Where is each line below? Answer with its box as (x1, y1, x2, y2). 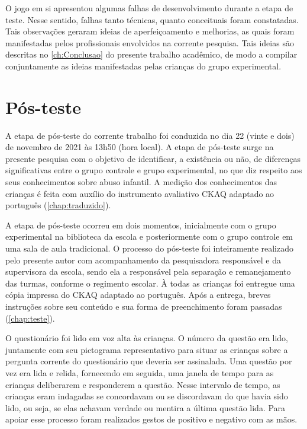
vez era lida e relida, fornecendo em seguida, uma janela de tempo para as (5, 366, 274, 379)
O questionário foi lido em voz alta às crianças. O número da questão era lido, (5, 332, 289, 344)
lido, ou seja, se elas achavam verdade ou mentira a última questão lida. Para (5, 401, 286, 414)
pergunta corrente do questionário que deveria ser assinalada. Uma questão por (5, 355, 292, 367)
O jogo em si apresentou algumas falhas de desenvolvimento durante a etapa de (5, 2, 293, 14)
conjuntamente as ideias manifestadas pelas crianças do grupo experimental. (5, 59, 282, 72)
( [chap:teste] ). (5, 312, 55, 324)
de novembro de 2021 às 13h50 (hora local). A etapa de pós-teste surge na (5, 141, 274, 153)
